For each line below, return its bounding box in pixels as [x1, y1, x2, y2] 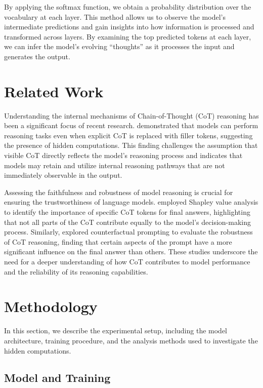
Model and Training [4, 370, 111, 385]
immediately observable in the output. [4, 170, 122, 180]
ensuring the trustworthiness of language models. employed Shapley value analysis [4, 197, 258, 207]
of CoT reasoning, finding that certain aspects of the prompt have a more [4, 236, 232, 247]
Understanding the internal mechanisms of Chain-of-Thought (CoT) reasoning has [4, 110, 259, 121]
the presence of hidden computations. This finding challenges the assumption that [4, 140, 258, 150]
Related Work [4, 81, 104, 101]
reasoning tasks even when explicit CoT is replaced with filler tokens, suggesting [4, 130, 253, 140]
